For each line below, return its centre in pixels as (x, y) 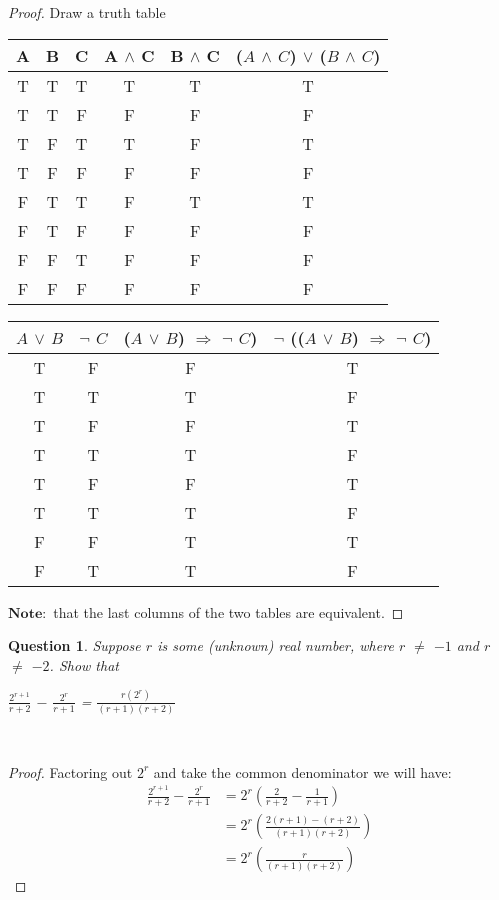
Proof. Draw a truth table (87, 12)
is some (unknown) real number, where (275, 645)
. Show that (84, 664)
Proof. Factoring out (70, 771)
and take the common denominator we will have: (302, 771)
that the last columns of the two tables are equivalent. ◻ (228, 611)
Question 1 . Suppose (74, 645)
